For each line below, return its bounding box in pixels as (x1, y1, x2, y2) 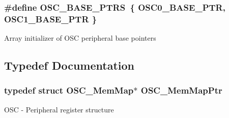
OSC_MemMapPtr (140, 84, 222, 97)
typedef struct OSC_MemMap (4, 84, 134, 97)
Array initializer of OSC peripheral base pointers (4, 33, 156, 43)
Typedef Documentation (4, 57, 134, 73)
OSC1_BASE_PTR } (4, 12, 97, 25)
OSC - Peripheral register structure (4, 104, 114, 114)
